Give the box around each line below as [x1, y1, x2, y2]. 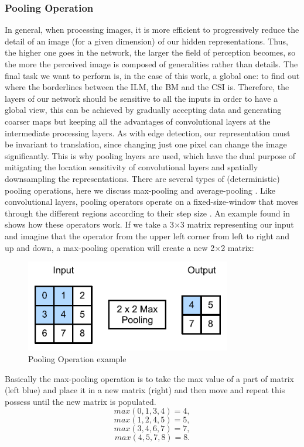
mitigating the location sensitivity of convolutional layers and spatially [5, 161, 258, 173]
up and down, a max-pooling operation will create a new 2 [5, 241, 215, 253]
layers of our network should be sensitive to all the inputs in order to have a [5, 92, 278, 104]
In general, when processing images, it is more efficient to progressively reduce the [5, 23, 299, 36]
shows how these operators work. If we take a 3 [5, 218, 174, 231]
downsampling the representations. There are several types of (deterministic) [5, 172, 280, 184]
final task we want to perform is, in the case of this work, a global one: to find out [5, 69, 300, 81]
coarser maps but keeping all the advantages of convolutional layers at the [5, 115, 271, 127]
